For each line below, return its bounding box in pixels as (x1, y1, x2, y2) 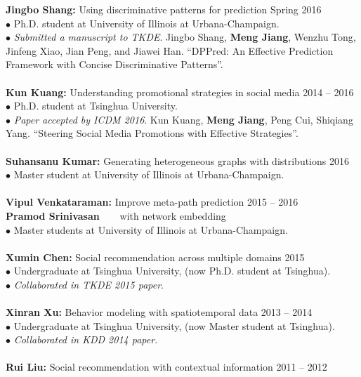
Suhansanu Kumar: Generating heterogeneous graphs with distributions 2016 (6, 153, 349, 168)
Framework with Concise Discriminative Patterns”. (6, 57, 223, 72)
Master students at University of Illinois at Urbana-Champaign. (13, 222, 288, 237)
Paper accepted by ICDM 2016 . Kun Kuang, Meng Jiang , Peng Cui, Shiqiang (13, 112, 353, 126)
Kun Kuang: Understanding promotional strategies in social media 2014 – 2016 (6, 84, 354, 99)
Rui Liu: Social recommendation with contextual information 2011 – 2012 (6, 359, 327, 374)
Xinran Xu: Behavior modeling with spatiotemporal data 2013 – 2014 (6, 305, 313, 319)
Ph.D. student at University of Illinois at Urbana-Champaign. (13, 15, 280, 30)
